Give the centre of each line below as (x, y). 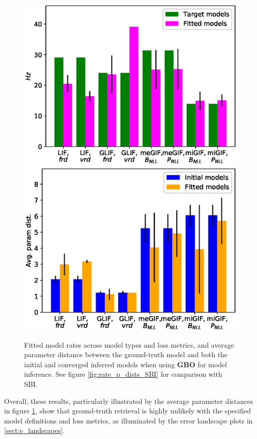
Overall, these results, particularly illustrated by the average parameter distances (129, 401)
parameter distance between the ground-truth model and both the (126, 354)
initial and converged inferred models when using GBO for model (126, 364)
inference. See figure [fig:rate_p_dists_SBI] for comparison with (123, 374)
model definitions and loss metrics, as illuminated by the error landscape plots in (128, 420)
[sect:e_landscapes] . (34, 430)
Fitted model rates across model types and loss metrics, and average (129, 344)
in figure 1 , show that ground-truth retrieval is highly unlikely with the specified (127, 411)
